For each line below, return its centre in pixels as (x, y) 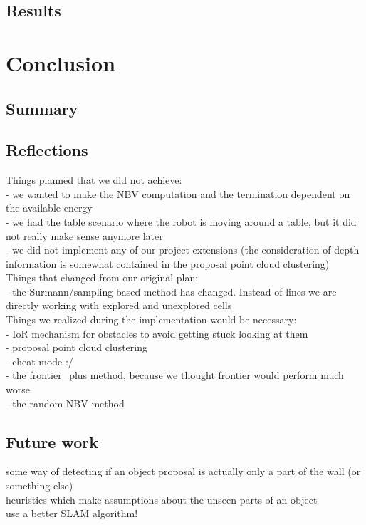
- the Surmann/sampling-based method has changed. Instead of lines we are (171, 291)
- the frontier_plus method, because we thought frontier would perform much (175, 375)
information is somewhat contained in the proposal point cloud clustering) (168, 263)
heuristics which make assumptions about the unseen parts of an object (162, 499)
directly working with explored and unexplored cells (119, 305)
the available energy (49, 208)
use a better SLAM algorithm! (72, 513)
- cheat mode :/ (40, 361)
